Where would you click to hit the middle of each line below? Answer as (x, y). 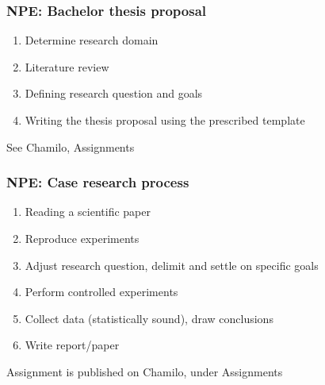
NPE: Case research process (98, 182)
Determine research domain (92, 40)
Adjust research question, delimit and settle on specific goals (172, 265)
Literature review (67, 66)
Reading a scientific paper (88, 212)
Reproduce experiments (82, 238)
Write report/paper (72, 345)
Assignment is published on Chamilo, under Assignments (145, 371)
